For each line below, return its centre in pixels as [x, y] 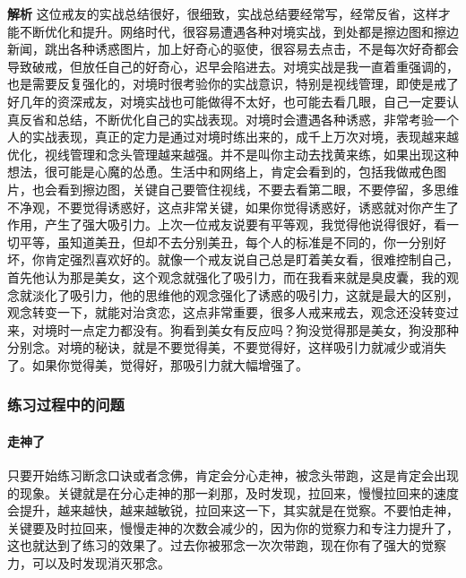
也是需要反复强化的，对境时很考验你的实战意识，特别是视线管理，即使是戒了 [233, 84]
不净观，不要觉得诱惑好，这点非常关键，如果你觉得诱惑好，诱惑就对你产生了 [233, 207]
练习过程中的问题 [66, 405]
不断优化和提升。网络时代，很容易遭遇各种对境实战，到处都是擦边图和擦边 [239, 31]
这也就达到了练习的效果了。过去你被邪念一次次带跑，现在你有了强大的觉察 [227, 545]
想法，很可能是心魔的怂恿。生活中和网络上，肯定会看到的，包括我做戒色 [220, 172]
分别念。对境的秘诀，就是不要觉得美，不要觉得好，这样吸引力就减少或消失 [227, 347]
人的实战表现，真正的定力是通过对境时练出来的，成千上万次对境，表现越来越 [233, 137]
